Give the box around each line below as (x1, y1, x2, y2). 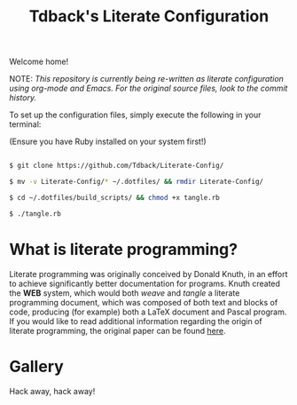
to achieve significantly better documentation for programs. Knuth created (9, 278, 281, 289)
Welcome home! (9, 56, 69, 67)
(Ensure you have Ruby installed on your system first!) (9, 136, 207, 147)
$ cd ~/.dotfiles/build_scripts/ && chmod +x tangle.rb (9, 193, 220, 202)
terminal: (9, 119, 42, 130)
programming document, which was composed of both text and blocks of (9, 297, 278, 307)
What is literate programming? (9, 239, 238, 259)
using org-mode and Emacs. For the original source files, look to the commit (9, 83, 288, 94)
